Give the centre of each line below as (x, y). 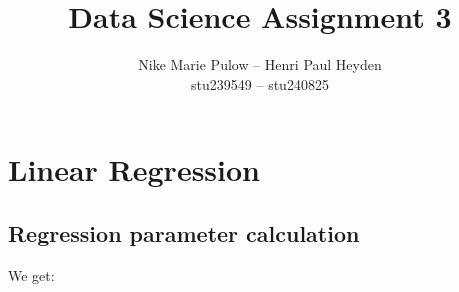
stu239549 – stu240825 (260, 83)
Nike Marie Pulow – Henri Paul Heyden (260, 64)
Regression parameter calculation (184, 232)
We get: (31, 274)
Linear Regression (134, 169)
